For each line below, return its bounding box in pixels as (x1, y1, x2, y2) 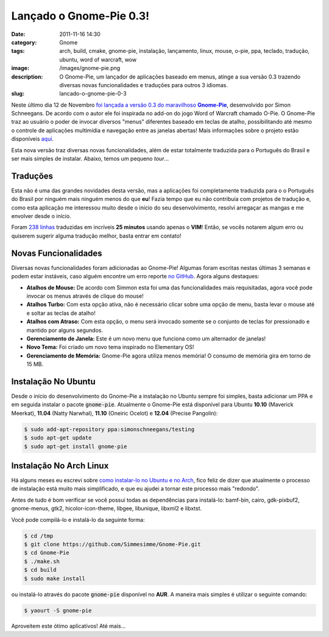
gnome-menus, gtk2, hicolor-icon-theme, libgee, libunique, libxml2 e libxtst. (11, 505, 202, 512)
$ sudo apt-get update (24, 434, 92, 442)
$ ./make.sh (24, 558, 60, 565)
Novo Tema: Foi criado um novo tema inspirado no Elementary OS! (26, 343, 194, 351)
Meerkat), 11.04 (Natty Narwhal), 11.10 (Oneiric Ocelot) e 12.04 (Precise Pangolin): (11, 409, 218, 417)
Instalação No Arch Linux (11, 460, 109, 471)
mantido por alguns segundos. (26, 326, 104, 334)
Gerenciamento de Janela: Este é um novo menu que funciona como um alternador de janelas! (26, 335, 266, 342)
